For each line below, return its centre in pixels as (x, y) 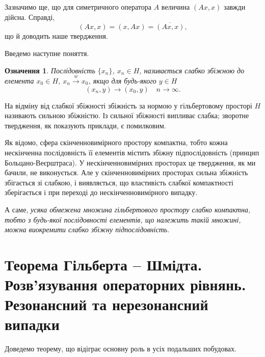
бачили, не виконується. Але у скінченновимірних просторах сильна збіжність (126, 172)
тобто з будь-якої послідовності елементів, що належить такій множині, (123, 219)
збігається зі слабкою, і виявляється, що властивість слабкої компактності (119, 182)
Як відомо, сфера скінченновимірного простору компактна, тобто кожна (116, 142)
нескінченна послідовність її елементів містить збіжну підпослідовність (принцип (132, 152)
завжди (234, 7)
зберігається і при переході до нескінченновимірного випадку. (101, 192)
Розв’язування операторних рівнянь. (125, 284)
